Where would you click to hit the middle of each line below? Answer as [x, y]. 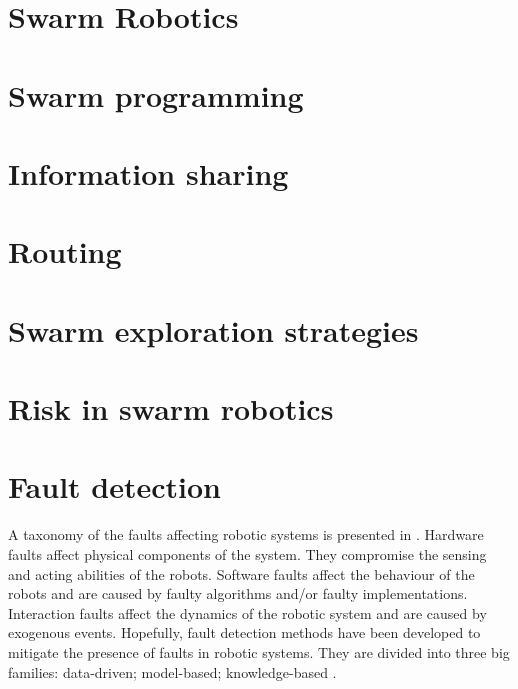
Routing [65, 251]
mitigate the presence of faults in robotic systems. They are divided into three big [259, 651]
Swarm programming [156, 94]
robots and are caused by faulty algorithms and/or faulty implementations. [238, 593]
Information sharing [148, 172]
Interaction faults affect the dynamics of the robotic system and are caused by [247, 612]
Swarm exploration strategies [213, 329]
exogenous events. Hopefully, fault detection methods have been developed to [244, 632]
